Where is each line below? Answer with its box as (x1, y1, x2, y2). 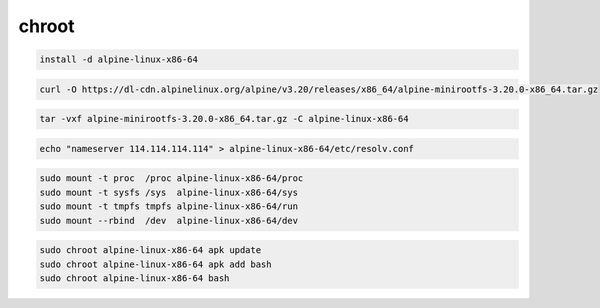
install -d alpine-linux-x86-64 (39, 54, 199, 65)
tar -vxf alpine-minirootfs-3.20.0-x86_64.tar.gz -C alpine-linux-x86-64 (39, 113, 409, 125)
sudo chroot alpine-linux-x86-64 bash (39, 272, 230, 284)
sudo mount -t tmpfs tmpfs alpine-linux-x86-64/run (39, 201, 299, 212)
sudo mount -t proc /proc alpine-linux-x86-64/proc (39, 173, 304, 184)
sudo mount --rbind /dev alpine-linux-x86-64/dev (39, 215, 299, 226)
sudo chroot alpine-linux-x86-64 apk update (39, 245, 262, 256)
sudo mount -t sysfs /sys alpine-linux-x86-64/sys (39, 186, 299, 198)
